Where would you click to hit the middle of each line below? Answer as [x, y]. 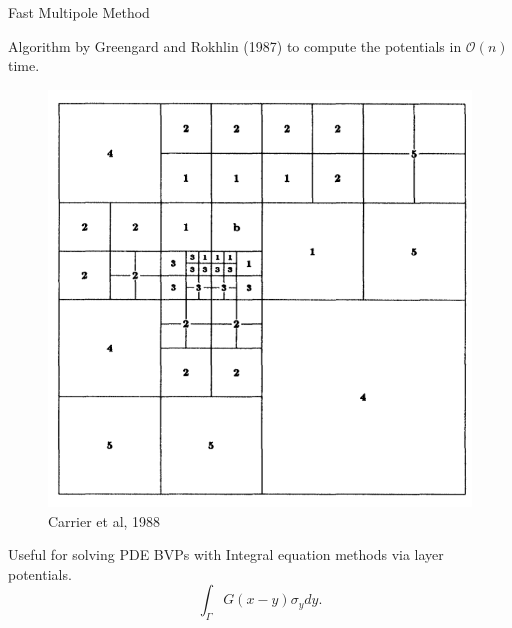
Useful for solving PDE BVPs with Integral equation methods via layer [226, 554]
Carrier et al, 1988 [104, 520]
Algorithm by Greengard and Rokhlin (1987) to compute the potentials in [235, 45]
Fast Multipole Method [79, 12]
